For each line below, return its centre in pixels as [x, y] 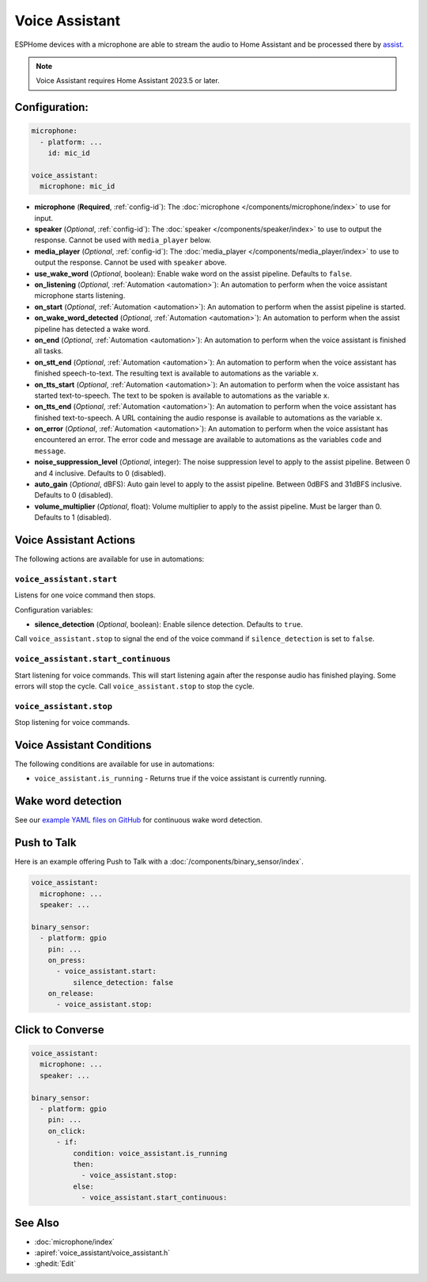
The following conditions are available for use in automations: [115, 764]
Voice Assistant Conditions [83, 745]
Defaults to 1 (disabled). [73, 517]
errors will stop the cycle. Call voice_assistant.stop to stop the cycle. [134, 686]
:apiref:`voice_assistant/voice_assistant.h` [102, 1253]
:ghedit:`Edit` [55, 1264]
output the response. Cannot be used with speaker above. [130, 262]
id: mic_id [69, 153]
